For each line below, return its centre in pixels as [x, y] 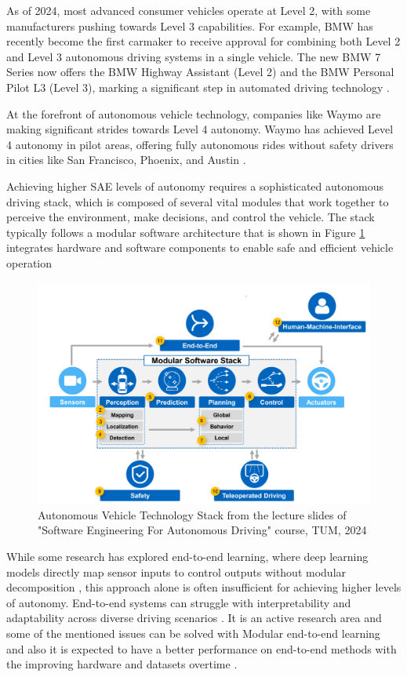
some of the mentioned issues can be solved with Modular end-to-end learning [193, 633]
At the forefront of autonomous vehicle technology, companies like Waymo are [194, 113]
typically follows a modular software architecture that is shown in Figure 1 [186, 232]
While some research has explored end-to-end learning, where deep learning [187, 557]
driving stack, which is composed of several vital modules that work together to [198, 201]
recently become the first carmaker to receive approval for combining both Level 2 [203, 41]
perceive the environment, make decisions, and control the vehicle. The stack [191, 217]
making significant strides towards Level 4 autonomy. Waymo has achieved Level [200, 129]
